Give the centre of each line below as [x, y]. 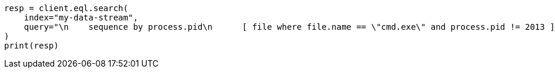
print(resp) [31, 46]
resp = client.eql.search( [66, 8]
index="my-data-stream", [81, 18]
